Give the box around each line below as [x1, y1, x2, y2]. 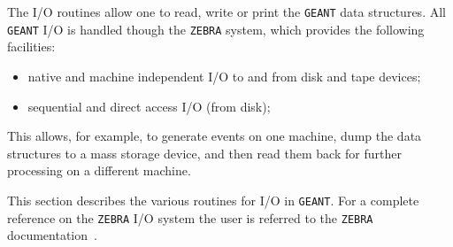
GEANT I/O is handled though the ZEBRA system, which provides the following [7, 19, 425, 38]
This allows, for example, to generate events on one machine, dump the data [7, 127, 422, 145]
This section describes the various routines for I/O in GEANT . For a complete [7, 190, 419, 209]
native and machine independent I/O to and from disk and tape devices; [27, 66, 421, 85]
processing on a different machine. [7, 161, 191, 180]
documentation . [7, 226, 97, 244]
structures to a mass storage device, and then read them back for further [7, 143, 402, 162]
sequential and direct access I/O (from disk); [27, 96, 271, 115]
